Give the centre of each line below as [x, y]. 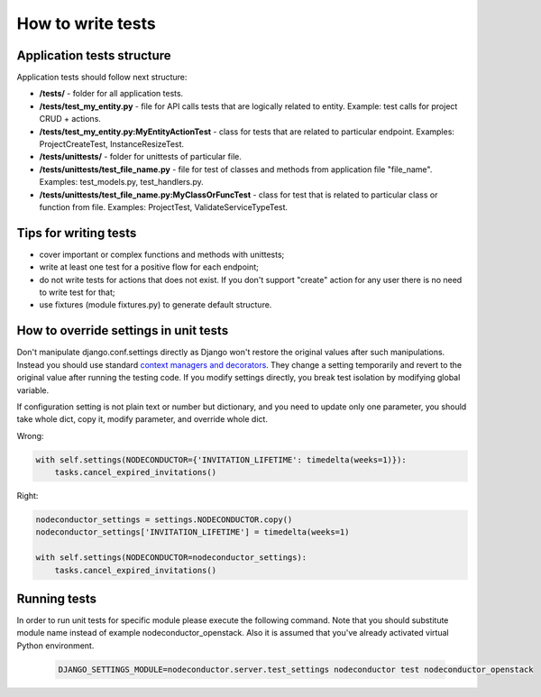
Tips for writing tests [77, 233]
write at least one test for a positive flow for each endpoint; [149, 267]
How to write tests [87, 23]
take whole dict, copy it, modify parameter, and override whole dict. [142, 419]
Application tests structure [94, 55]
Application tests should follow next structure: [102, 78]
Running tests [57, 599]
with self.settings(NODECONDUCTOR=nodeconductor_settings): [171, 558]
